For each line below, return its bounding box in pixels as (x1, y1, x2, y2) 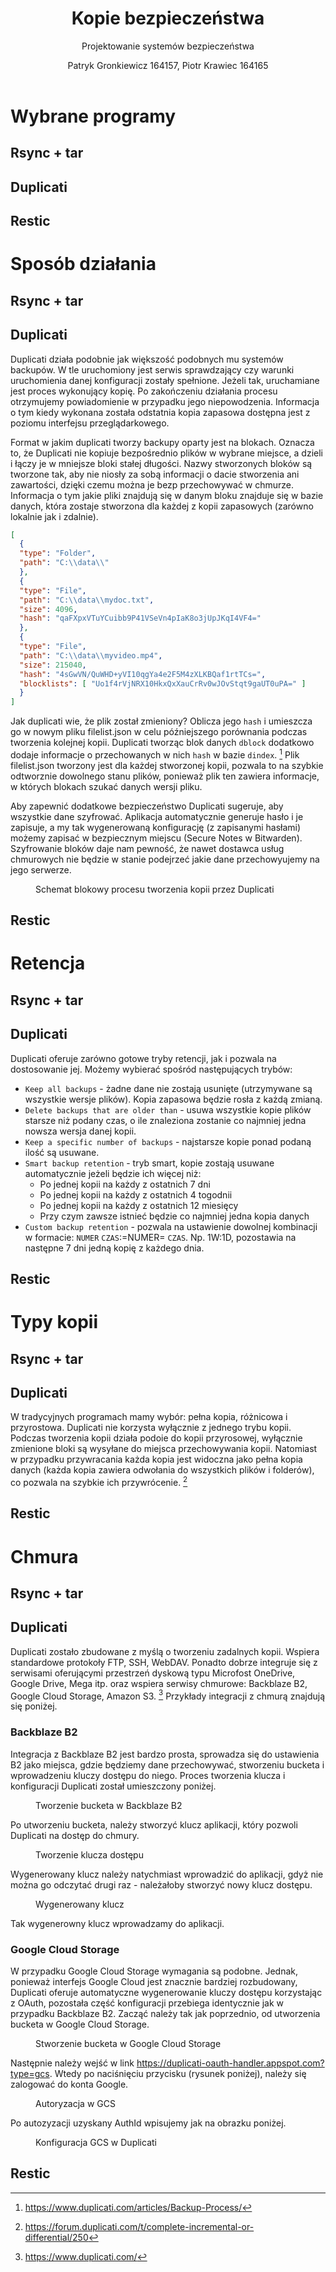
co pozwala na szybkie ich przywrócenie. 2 (10, 1475, 188, 1488)
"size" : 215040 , (19, 660, 87, 670)
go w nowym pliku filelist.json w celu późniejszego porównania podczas (10, 726, 308, 738)
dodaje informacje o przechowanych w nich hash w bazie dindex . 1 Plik (10, 747, 300, 761)
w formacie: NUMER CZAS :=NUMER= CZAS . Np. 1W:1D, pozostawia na (24, 1231, 297, 1243)
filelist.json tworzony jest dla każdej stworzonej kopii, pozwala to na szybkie (10, 759, 324, 771)
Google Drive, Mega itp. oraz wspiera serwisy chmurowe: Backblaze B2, (10, 1677, 308, 1689)
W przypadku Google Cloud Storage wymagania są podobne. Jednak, (10, 1965, 298, 1977)
